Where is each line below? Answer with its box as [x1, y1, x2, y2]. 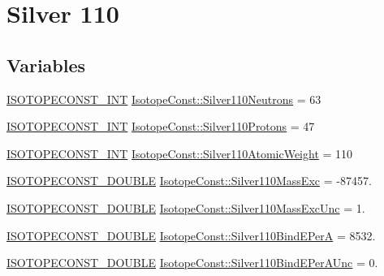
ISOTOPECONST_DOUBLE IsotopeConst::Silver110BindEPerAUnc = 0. [6, 254, 378, 271]
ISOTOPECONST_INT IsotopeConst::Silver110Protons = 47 [6, 118, 315, 135]
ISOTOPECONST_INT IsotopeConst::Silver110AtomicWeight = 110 [6, 144, 353, 162]
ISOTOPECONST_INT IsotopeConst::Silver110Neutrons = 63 [6, 90, 321, 107]
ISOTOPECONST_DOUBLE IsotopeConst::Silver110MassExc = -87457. [6, 172, 372, 189]
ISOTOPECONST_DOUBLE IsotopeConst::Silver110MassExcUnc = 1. [6, 199, 365, 216]
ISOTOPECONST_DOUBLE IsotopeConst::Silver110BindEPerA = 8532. [6, 226, 376, 244]
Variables [6, 52, 86, 77]
